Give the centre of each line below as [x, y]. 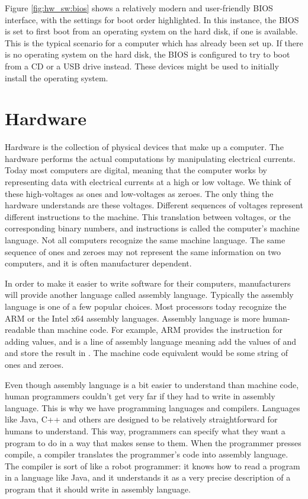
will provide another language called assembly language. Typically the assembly [149, 295]
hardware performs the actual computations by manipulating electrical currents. [150, 158]
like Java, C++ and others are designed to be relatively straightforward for [141, 419]
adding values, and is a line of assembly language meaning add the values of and [150, 341]
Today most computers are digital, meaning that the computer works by [136, 170]
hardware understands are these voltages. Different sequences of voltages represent [154, 205]
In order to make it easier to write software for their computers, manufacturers [148, 283]
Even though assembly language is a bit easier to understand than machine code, [152, 384]
